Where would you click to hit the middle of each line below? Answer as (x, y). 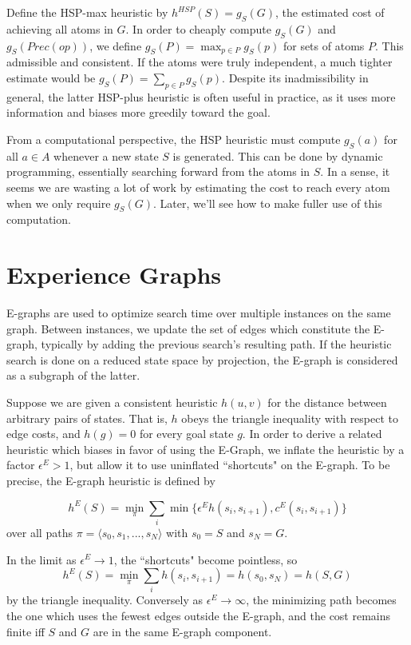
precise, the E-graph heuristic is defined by (111, 480)
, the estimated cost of (330, 12)
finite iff (26, 631)
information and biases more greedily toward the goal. (138, 112)
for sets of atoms (324, 45)
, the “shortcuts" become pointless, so (205, 559)
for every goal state (186, 434)
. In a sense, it (355, 171)
